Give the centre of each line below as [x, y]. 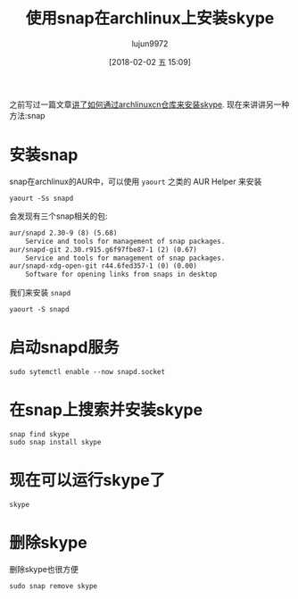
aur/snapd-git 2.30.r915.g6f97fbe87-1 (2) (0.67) [103, 250]
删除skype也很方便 [44, 569]
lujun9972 [150, 43]
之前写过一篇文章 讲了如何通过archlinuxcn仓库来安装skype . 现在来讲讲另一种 [149, 104]
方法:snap [28, 115]
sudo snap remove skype [54, 586]
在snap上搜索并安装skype [106, 410]
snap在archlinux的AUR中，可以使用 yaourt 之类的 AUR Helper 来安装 [136, 181]
